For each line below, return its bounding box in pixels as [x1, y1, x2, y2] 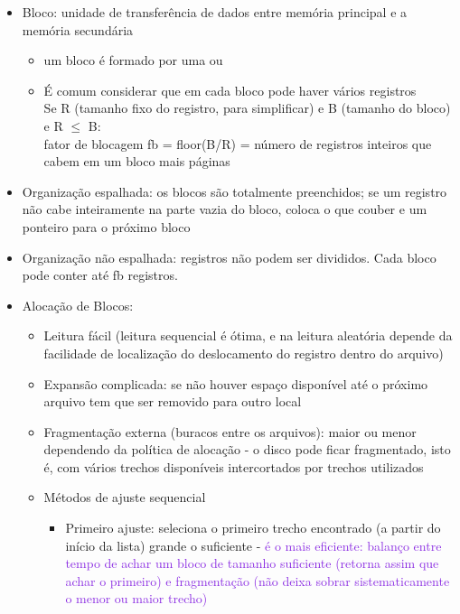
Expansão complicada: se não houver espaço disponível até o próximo [43, 374, 428, 393]
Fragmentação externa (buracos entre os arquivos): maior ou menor [43, 422, 417, 441]
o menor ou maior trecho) [65, 589, 208, 608]
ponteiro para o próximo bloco [22, 217, 191, 236]
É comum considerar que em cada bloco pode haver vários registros [43, 80, 417, 99]
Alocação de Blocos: [22, 295, 134, 314]
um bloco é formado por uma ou [43, 51, 223, 70]
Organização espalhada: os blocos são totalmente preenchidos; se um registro [22, 181, 447, 200]
